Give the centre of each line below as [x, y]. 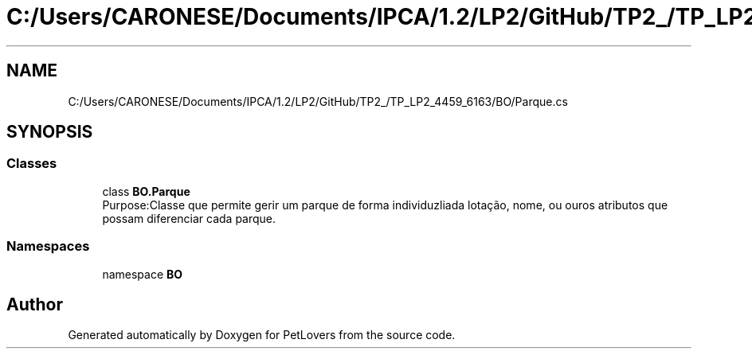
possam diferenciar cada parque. [189, 218]
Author [35, 304]
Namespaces [48, 246]
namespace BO [143, 274]
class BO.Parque [146, 191]
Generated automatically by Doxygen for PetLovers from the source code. [262, 335]
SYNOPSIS [50, 132]
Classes [32, 164]
